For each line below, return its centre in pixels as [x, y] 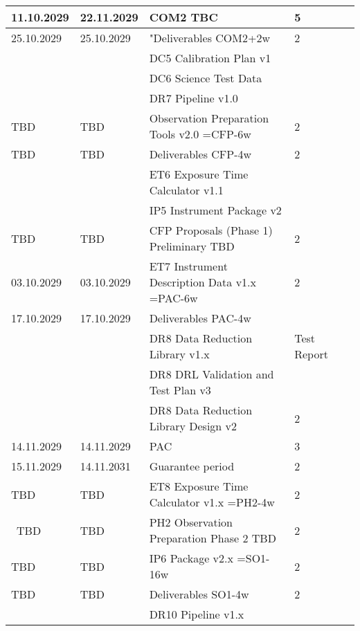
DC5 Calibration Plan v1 [210, 58]
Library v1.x [179, 354]
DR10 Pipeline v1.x [197, 614]
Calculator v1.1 [186, 190]
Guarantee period [192, 466]
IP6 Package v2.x [191, 558]
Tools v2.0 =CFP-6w [200, 134]
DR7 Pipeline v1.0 [193, 98]
